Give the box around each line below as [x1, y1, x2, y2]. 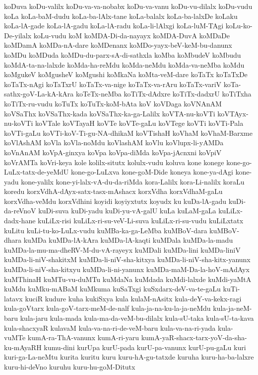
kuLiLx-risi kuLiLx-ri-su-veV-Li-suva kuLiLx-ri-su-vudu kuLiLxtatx [38, 215, 244, 226]
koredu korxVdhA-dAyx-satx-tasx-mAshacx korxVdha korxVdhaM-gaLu [4, 186, 223, 196]
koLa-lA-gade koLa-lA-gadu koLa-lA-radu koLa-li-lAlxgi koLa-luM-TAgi [4, 20, 224, 31]
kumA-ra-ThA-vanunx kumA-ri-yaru [27, 332, 139, 343]
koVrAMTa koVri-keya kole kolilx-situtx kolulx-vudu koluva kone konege [4, 157, 224, 167]
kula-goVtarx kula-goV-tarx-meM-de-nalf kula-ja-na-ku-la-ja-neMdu [4, 303, 211, 313]
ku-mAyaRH [4, 342, 42, 352]
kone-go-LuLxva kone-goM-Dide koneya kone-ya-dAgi [70, 167, 233, 177]
